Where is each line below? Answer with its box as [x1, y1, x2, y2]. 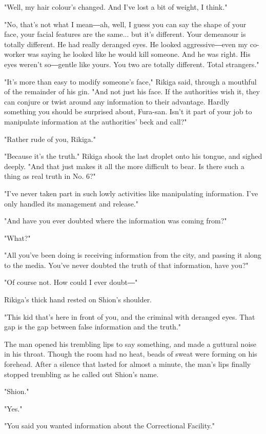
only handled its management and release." [4, 198, 139, 209]
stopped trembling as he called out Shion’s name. [4, 368, 159, 379]
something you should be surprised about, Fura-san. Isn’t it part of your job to [4, 106, 252, 117]
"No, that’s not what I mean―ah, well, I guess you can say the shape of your [4, 18, 247, 29]
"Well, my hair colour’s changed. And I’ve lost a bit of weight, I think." [4, 2, 228, 12]
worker [4, 49, 25, 59]
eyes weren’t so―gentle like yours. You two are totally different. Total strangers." [4, 58, 259, 69]
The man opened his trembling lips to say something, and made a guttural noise [4, 338, 257, 349]
